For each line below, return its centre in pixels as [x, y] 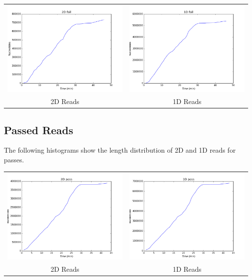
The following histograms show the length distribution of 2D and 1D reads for [120, 150]
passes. [14, 159]
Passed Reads [39, 130]
